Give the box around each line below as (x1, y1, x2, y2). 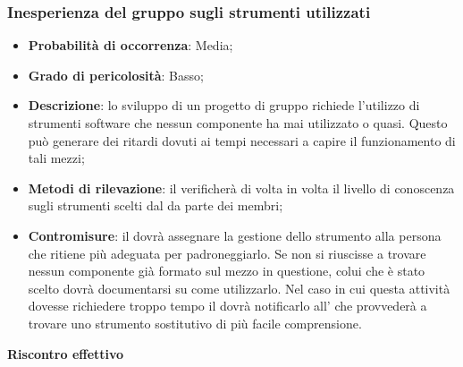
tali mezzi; (28, 149, 85, 167)
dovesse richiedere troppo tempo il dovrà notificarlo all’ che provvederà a (28, 296, 427, 315)
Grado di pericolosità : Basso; (28, 65, 204, 84)
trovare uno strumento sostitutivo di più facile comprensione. (28, 313, 362, 332)
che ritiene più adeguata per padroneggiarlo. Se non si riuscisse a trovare (28, 243, 426, 262)
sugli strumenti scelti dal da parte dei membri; (28, 196, 283, 215)
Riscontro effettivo (7, 344, 124, 363)
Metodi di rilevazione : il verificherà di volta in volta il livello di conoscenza (28, 178, 455, 197)
